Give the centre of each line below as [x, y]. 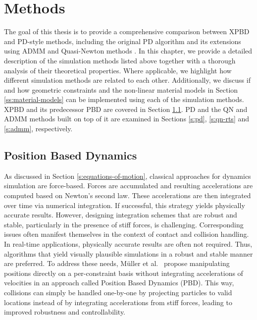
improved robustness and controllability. [65, 312]
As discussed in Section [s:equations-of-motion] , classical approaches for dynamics [128, 176]
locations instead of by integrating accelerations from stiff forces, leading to [118, 302]
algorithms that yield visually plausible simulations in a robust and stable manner [128, 253]
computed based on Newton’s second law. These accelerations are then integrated [128, 195]
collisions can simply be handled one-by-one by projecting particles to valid [118, 292]
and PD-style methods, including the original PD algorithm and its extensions [123, 41]
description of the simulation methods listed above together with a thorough [120, 60]
